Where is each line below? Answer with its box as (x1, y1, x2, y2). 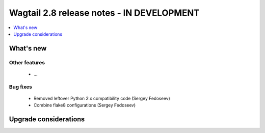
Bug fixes (9, 83, 32, 90)
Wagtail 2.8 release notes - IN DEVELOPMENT (9, 7, 200, 18)
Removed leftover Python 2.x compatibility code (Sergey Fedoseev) (33, 95, 170, 101)
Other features (9, 59, 45, 66)
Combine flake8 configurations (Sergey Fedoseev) (33, 102, 136, 108)
